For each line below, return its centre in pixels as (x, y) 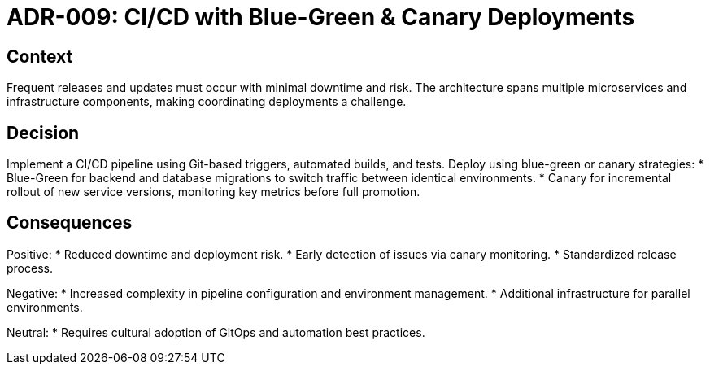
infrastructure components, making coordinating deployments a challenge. (207, 102)
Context (40, 56)
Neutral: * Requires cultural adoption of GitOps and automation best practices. (216, 332)
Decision (43, 133)
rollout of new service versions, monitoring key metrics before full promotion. (213, 192)
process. (30, 268)
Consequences (70, 223)
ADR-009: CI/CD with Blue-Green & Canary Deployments (321, 17)
